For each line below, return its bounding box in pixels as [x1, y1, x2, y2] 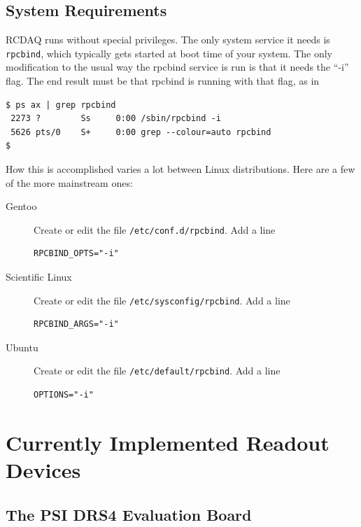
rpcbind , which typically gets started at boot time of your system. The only [6, 45, 332, 60]
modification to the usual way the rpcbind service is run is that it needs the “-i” [6, 59, 349, 74]
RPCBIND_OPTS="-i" [34, 248, 119, 259]
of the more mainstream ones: [6, 175, 133, 190]
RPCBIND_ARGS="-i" [34, 319, 119, 330]
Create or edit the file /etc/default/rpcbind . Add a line [34, 363, 281, 378]
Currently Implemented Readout [6, 428, 330, 456]
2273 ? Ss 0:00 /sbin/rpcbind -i [10, 113, 221, 124]
